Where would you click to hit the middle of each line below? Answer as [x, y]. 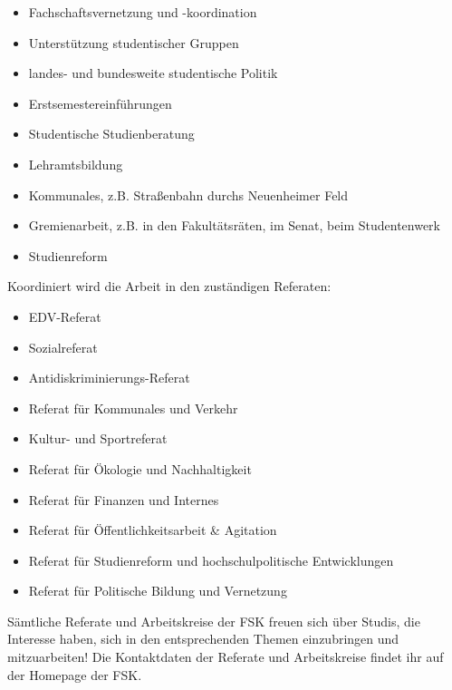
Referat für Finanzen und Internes [124, 499]
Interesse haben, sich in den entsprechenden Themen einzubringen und [203, 639]
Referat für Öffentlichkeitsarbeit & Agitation [153, 530]
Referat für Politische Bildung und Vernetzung [158, 591]
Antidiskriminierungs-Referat [109, 378]
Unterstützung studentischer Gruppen [134, 42]
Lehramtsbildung [76, 164]
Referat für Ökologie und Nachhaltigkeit [140, 468]
